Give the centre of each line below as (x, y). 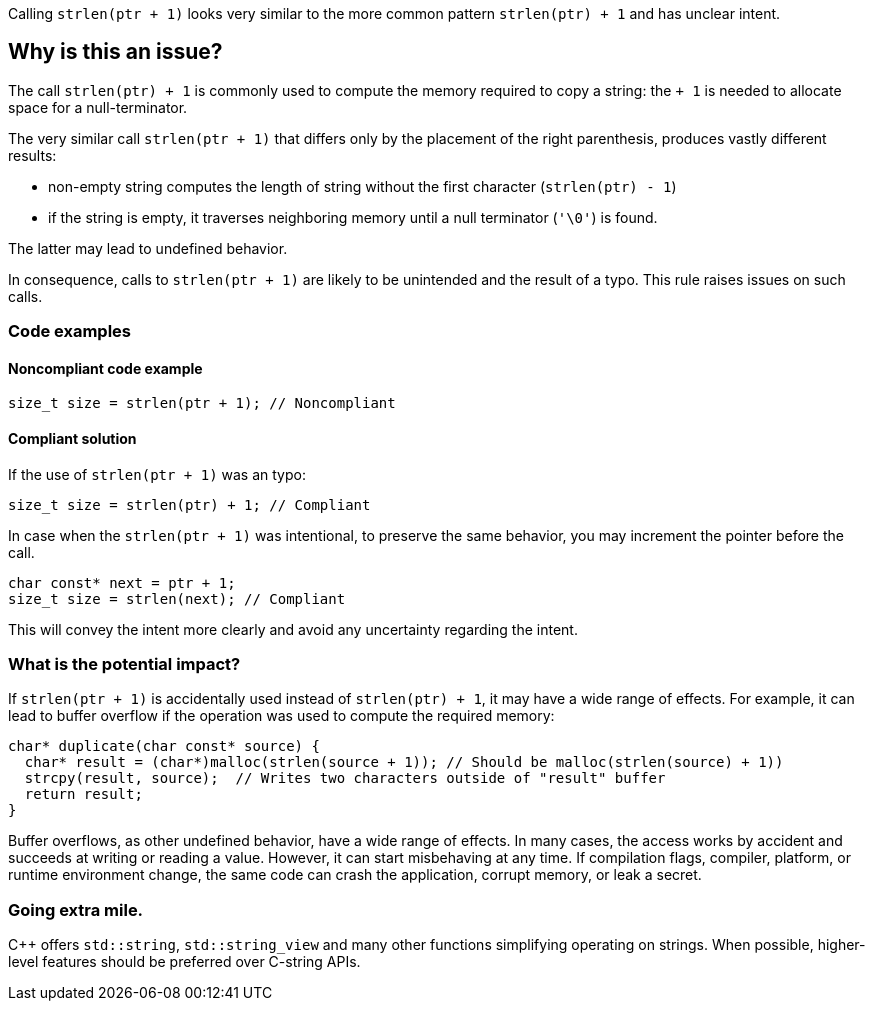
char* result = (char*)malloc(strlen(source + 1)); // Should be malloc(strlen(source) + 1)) (404, 762)
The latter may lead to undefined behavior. (148, 248)
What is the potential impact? (124, 664)
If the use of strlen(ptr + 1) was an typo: (157, 474)
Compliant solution (72, 439)
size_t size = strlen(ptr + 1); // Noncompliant (202, 403)
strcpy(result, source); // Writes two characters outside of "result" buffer (345, 778)
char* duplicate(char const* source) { (164, 746)
